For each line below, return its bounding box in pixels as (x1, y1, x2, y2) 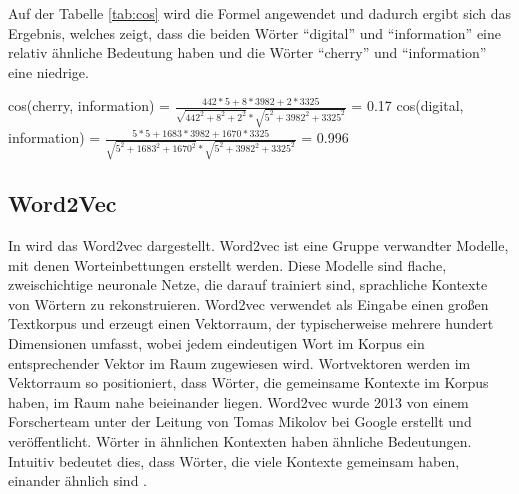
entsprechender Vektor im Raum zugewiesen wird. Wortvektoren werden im (8, 352, 471, 373)
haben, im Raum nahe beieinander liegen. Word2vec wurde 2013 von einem (8, 391, 469, 412)
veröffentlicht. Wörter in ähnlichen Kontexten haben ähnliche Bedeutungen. (8, 430, 472, 451)
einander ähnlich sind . (8, 470, 147, 491)
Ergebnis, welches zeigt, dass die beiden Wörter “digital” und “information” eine (8, 22, 501, 43)
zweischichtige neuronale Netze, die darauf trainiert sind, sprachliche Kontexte (8, 274, 488, 295)
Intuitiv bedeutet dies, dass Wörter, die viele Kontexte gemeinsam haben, (8, 450, 460, 471)
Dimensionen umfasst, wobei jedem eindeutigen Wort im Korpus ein (8, 332, 425, 353)
